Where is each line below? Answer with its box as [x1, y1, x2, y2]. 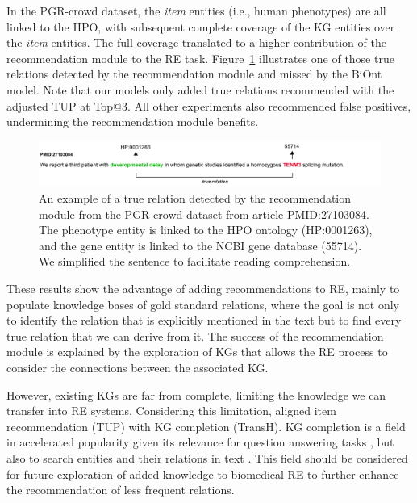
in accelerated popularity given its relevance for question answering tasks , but [6, 434, 394, 451]
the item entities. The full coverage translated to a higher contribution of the [6, 34, 386, 51]
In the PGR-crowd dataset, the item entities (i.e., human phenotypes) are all [6, 2, 386, 19]
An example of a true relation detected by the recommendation [39, 190, 352, 207]
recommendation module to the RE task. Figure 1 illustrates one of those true [6, 49, 394, 66]
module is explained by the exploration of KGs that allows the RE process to [6, 343, 388, 360]
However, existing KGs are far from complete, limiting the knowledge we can [6, 386, 386, 403]
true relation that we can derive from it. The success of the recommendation [6, 327, 384, 344]
